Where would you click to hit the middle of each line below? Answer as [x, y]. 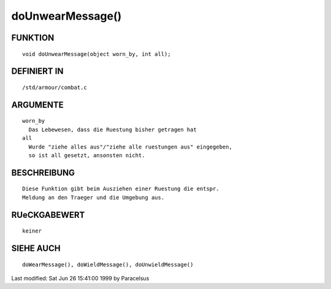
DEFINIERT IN [37, 71]
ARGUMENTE [37, 105]
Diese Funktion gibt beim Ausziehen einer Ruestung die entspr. [121, 189]
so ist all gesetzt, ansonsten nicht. [87, 155]
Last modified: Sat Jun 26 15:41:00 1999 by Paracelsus [80, 278]
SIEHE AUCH [36, 248]
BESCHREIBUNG [43, 173]
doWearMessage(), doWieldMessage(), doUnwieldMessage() [108, 264]
